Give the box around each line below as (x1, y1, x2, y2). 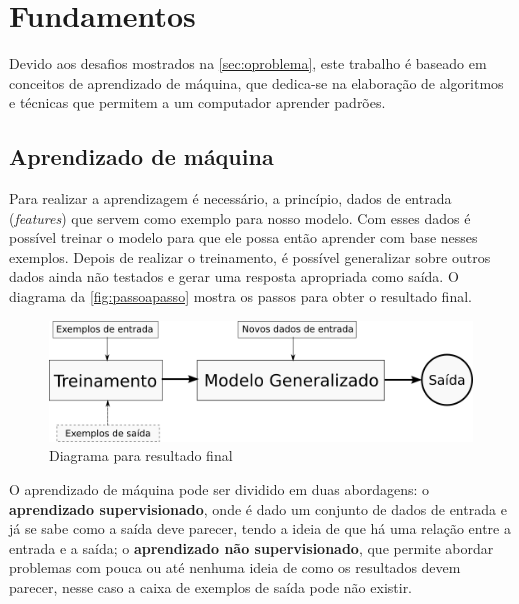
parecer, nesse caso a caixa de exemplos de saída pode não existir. (9, 576, 413, 597)
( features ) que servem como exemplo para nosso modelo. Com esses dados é (9, 207, 471, 228)
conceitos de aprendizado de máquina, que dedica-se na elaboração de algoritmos (9, 72, 504, 93)
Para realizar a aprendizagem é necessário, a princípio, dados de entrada (9, 188, 452, 209)
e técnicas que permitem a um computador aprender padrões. (9, 92, 386, 113)
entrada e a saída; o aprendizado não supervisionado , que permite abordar (9, 537, 494, 558)
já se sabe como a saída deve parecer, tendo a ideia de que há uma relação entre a (9, 518, 511, 539)
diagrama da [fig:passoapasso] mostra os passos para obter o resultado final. (9, 286, 472, 307)
